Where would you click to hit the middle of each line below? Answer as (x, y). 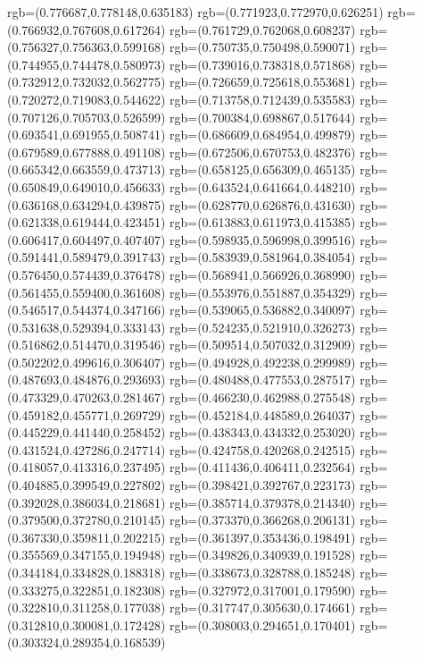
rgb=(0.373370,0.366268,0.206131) (263, 520)
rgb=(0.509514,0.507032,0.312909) (263, 345)
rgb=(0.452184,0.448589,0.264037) (263, 414)
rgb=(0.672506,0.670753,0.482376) (263, 152)
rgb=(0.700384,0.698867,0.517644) (263, 117)
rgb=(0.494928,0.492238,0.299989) (263, 362)
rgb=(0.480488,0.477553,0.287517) (263, 380)
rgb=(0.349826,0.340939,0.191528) (263, 555)
